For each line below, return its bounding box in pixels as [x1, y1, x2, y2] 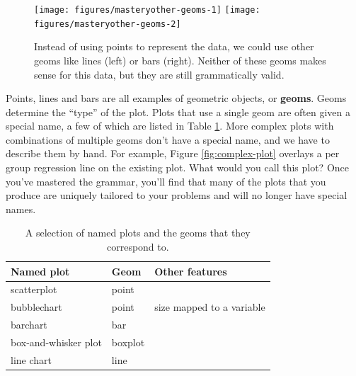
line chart [11, 352, 52, 367]
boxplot [111, 335, 145, 349]
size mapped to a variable [154, 300, 265, 314]
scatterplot [11, 282, 57, 297]
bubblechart [11, 300, 62, 314]
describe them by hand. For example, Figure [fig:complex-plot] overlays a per [6, 146, 340, 161]
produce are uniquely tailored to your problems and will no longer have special [6, 188, 348, 203]
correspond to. [106, 239, 169, 254]
